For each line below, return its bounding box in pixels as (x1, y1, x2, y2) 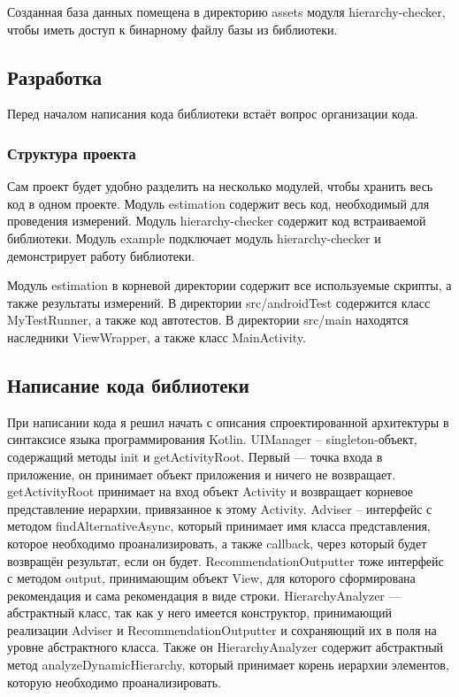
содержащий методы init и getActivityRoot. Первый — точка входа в (7, 447, 383, 465)
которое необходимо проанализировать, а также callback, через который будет (7, 533, 427, 552)
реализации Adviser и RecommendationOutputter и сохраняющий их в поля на (7, 620, 437, 639)
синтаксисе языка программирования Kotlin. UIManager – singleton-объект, (7, 430, 417, 448)
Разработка (7, 63, 102, 90)
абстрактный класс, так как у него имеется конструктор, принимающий (7, 603, 393, 622)
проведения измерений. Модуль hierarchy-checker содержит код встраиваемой (7, 211, 426, 230)
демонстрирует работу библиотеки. (7, 246, 195, 264)
